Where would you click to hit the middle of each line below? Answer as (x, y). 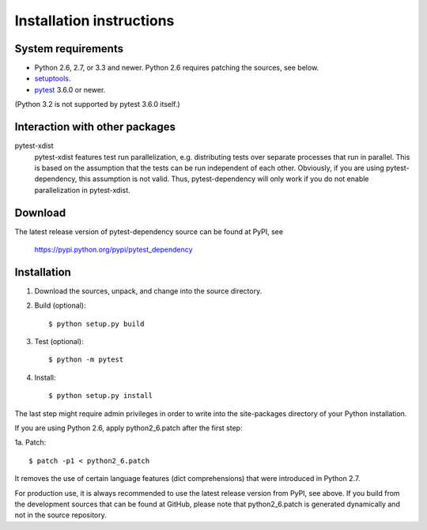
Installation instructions (94, 21)
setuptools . (53, 78)
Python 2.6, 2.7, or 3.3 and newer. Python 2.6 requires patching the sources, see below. (177, 68)
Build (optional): (60, 305)
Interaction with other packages (95, 127)
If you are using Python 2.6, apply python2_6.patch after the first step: (128, 428)
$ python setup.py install (101, 396)
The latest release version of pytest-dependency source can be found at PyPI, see (149, 231)
